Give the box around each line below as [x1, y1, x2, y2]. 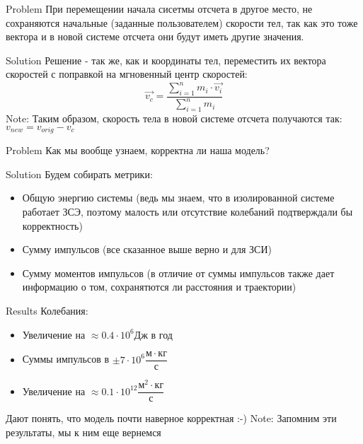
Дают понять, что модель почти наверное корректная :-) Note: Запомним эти [6, 411, 337, 426]
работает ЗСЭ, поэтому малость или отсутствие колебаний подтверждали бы [22, 204, 353, 218]
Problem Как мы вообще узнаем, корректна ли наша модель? [6, 143, 270, 158]
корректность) [22, 218, 83, 233]
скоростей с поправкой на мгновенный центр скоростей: [6, 66, 248, 81]
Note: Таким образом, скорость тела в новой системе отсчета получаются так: [6, 111, 342, 126]
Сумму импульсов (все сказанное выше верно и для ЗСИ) [22, 242, 272, 257]
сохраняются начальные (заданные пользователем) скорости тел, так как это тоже [6, 15, 358, 30]
